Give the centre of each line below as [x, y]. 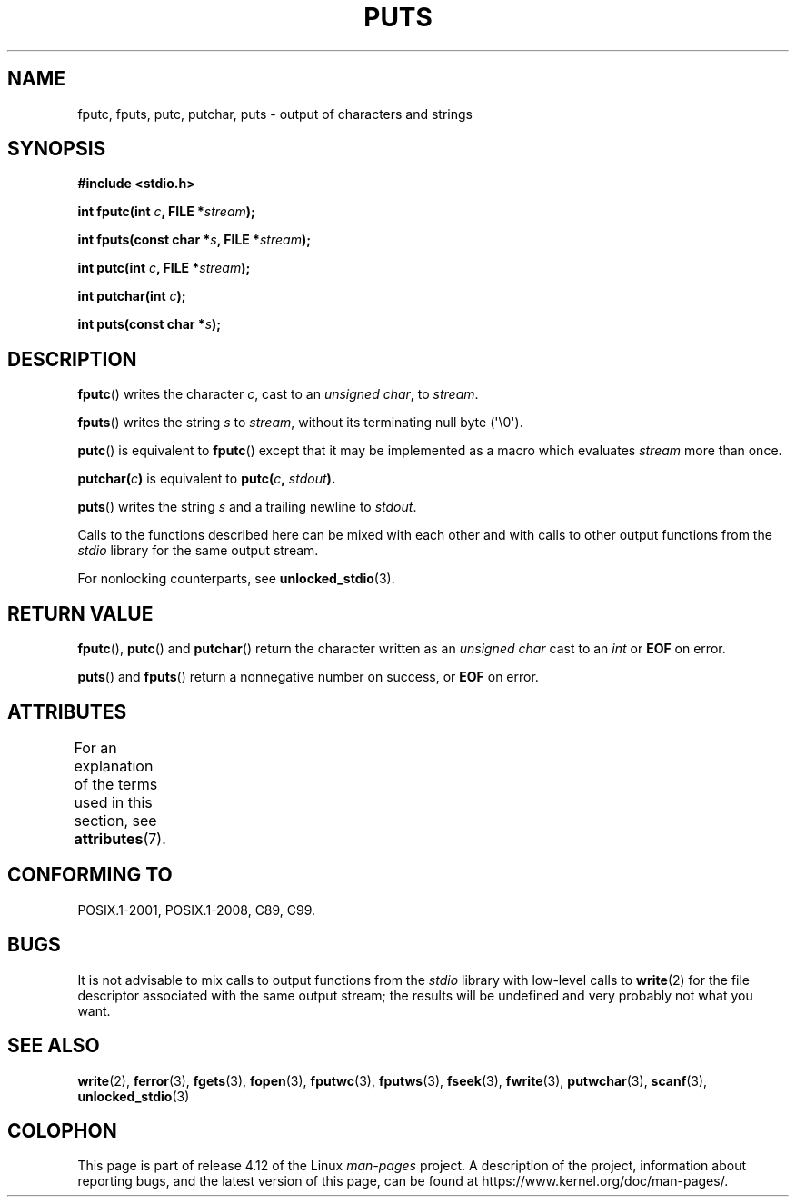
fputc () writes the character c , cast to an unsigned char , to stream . [278, 394]
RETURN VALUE [80, 613]
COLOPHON [62, 1130]
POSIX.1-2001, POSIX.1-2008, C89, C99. [197, 910]
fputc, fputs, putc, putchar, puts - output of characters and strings [275, 114]
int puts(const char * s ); [149, 324]
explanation [114, 766]
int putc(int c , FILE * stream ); [164, 268]
